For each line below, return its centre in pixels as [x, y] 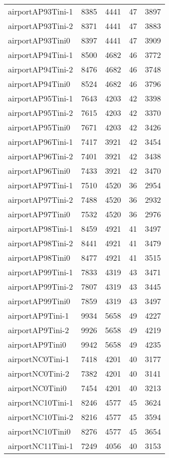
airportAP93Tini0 [39, 40]
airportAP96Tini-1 [41, 142]
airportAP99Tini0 [39, 301]
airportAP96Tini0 [39, 171]
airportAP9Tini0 [37, 344]
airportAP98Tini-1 [41, 229]
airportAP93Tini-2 [41, 26]
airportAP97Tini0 [39, 214]
